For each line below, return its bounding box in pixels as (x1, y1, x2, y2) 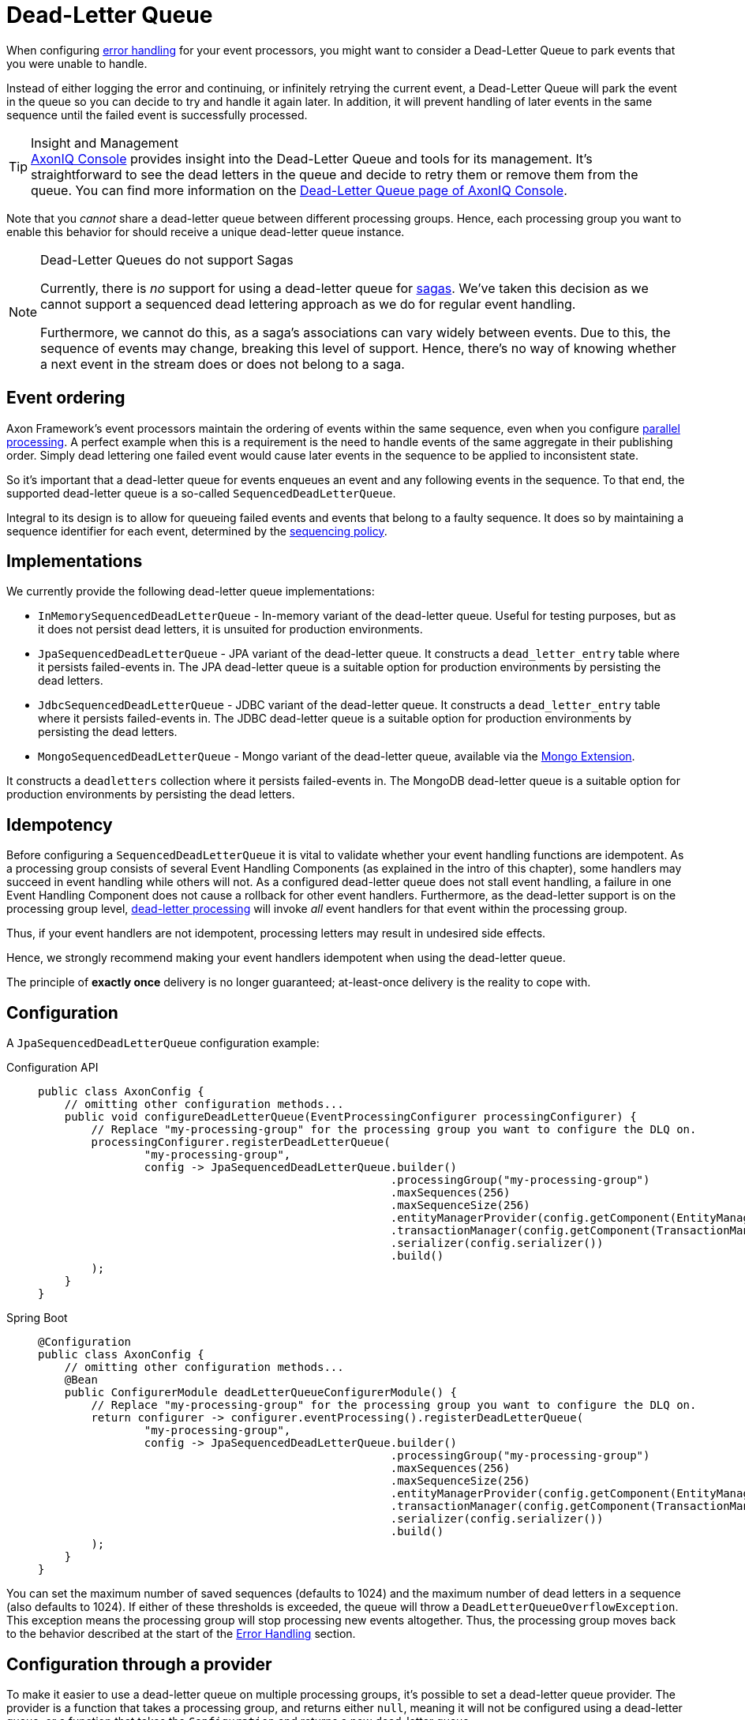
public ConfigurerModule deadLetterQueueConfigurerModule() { (64, 1386, 458, 1399)
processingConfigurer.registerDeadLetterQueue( (91, 1136, 391, 1149)
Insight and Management (31, 134, 178, 151)
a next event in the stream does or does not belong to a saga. (40, 355, 405, 372)
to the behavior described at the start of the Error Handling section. (6, 1627, 356, 1641)
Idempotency (6, 814, 113, 835)
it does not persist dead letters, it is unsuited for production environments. (38, 622, 423, 637)
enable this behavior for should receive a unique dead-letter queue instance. (6, 224, 405, 238)
